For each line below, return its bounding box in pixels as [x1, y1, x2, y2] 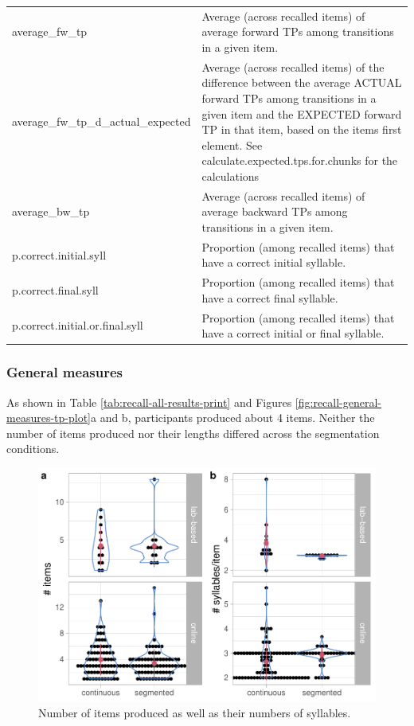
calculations [201, 167, 260, 184]
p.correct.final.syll [12, 282, 99, 299]
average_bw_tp [12, 203, 90, 220]
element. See [201, 136, 263, 153]
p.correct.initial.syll [12, 246, 107, 263]
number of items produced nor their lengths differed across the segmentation [6, 424, 380, 441]
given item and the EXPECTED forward [201, 105, 402, 122]
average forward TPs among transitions [201, 23, 394, 40]
